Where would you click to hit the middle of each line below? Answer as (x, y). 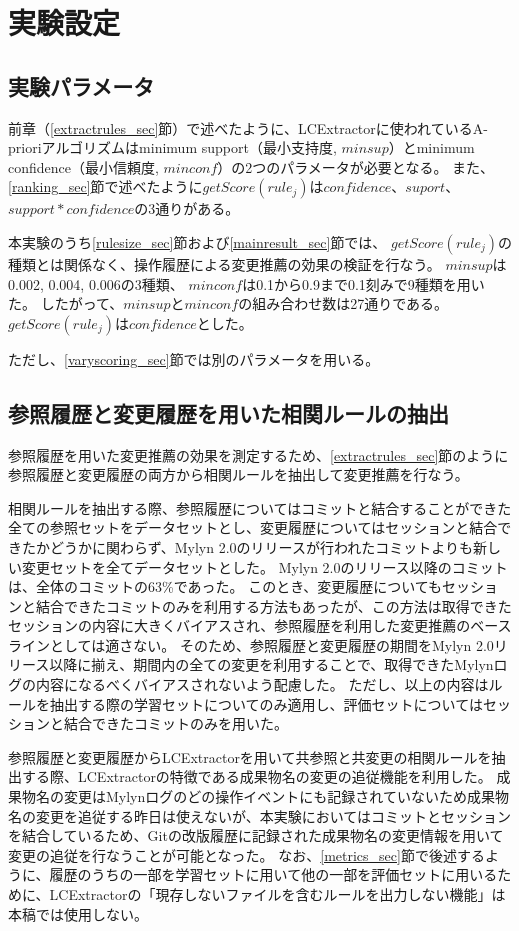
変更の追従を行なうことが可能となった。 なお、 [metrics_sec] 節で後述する (246, 854)
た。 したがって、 (66, 303)
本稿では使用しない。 (78, 913)
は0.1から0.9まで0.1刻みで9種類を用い (363, 283)
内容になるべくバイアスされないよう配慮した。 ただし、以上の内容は (262, 684)
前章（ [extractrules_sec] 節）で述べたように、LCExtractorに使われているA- (248, 127)
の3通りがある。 (187, 208)
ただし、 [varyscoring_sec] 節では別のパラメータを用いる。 (194, 358)
